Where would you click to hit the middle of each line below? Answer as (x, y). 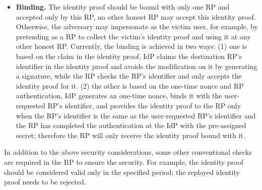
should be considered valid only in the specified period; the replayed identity (122, 172)
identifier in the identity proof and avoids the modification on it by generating (137, 66)
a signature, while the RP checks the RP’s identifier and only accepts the (129, 76)
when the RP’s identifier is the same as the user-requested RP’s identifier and (136, 115)
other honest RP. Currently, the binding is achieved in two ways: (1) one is (131, 46)
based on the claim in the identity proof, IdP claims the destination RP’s (129, 56)
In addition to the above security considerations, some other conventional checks (128, 152)
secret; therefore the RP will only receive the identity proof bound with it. (130, 135)
